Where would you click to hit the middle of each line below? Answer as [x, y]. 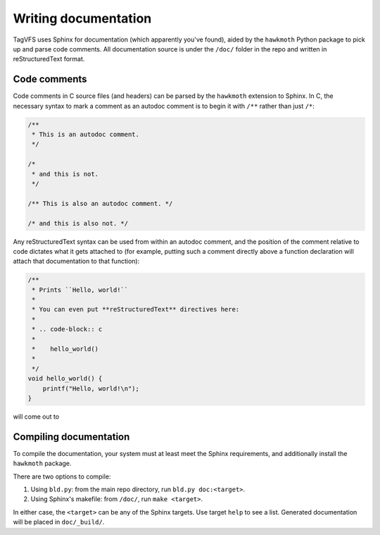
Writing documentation [82, 18]
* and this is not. [65, 174]
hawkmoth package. [42, 463]
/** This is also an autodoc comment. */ [100, 203]
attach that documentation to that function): [76, 262]
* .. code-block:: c [67, 329]
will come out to [36, 417]
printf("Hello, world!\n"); [91, 388]
